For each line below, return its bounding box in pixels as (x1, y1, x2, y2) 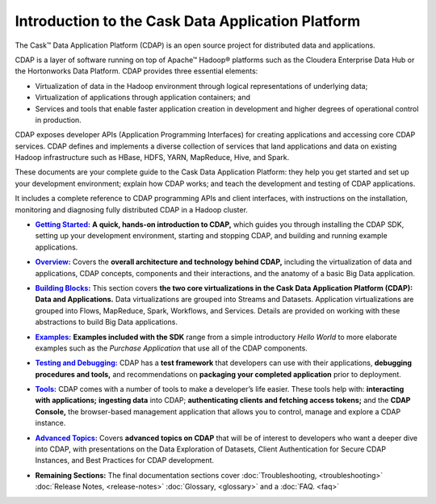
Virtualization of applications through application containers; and (35, 93, 250, 103)
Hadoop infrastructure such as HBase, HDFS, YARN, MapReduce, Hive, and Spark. (15, 153, 290, 162)
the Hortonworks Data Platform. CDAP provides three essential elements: (15, 66, 258, 76)
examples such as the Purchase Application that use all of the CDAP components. (35, 343, 308, 353)
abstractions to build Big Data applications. (35, 317, 178, 327)
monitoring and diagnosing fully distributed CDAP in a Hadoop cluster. (15, 204, 248, 214)
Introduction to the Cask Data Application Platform (15, 12, 361, 30)
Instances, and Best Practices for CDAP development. (35, 456, 214, 465)
